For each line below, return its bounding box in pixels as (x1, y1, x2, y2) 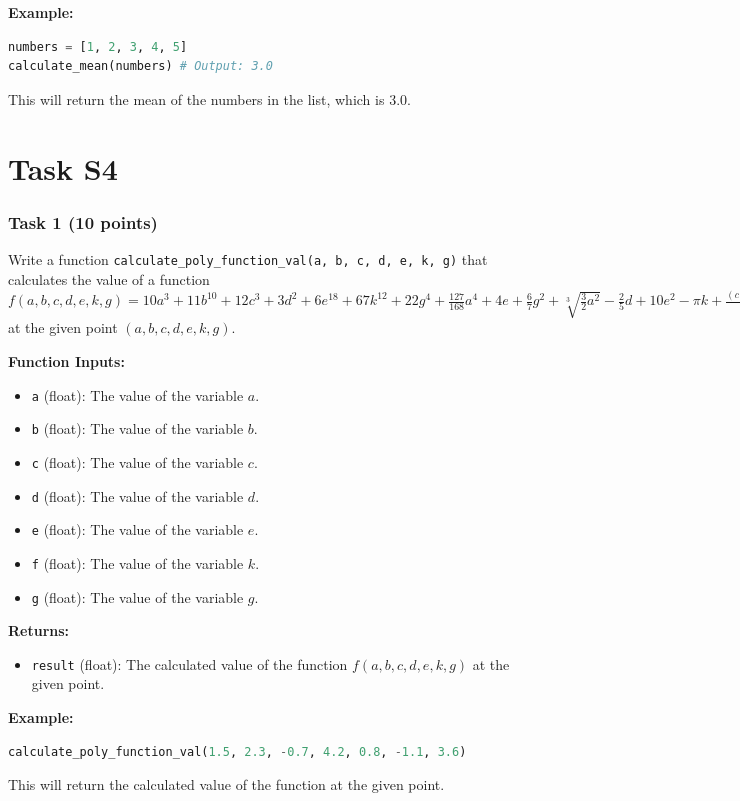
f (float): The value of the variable (31, 552, 244, 573)
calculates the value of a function (8, 268, 210, 289)
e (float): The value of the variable (31, 519, 244, 540)
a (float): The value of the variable (31, 384, 244, 405)
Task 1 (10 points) (8, 209, 158, 234)
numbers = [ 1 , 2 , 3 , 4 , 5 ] (8, 39, 188, 54)
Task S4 (8, 147, 118, 188)
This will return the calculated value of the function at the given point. (8, 774, 445, 795)
